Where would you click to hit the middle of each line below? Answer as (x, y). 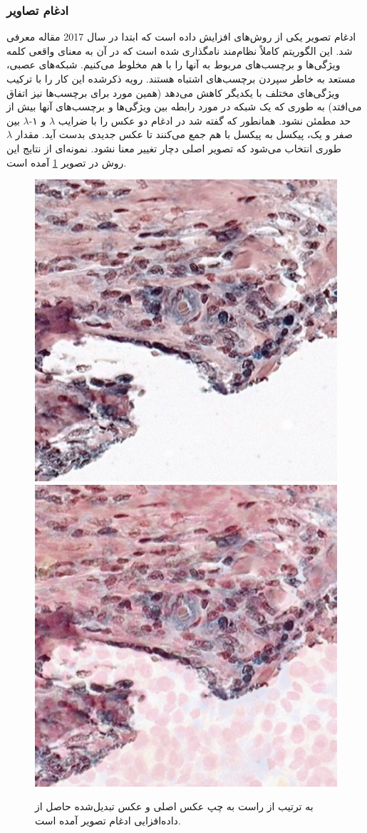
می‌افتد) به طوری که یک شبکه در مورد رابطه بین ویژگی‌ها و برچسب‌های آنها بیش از (184, 106)
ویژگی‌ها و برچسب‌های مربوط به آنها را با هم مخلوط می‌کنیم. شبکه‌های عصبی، (174, 64)
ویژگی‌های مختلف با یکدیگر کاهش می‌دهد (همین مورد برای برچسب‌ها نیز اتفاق (173, 92)
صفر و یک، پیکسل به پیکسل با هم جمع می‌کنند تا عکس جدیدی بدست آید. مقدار (184, 134)
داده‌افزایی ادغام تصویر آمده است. (108, 820)
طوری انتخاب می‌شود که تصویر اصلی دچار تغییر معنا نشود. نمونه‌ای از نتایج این (174, 148)
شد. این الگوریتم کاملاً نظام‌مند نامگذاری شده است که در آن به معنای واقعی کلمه (180, 50)
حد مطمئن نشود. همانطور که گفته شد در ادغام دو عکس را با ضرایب (205, 120)
